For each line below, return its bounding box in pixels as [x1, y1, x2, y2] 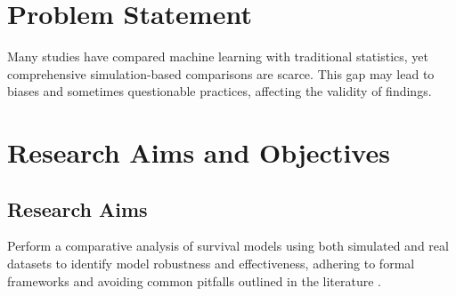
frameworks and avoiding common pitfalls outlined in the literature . [7, 271, 381, 290]
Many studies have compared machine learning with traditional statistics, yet [7, 47, 429, 66]
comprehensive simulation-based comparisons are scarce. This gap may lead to [7, 64, 435, 83]
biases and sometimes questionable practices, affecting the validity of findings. [7, 82, 432, 100]
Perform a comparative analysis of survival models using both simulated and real [7, 236, 449, 255]
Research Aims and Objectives [7, 134, 390, 171]
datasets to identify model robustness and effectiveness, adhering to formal [7, 254, 415, 273]
